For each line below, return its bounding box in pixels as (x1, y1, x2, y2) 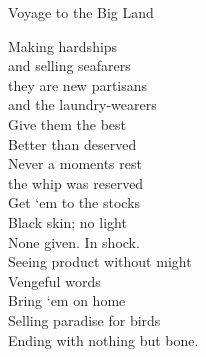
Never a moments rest (8, 153, 142, 174)
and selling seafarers (8, 55, 131, 76)
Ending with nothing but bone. (8, 329, 199, 350)
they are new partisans (8, 74, 148, 95)
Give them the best (8, 113, 126, 134)
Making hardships (8, 35, 118, 56)
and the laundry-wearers (8, 94, 157, 115)
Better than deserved (8, 133, 137, 154)
